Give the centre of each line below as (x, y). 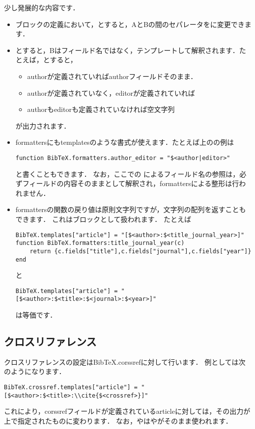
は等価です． (36, 315)
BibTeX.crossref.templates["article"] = (71, 388)
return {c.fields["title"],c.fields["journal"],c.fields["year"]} (141, 251)
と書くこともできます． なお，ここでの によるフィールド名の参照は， (127, 174)
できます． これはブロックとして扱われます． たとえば (103, 219)
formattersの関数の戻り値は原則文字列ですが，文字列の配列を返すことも (131, 209)
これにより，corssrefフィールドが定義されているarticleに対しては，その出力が (127, 411)
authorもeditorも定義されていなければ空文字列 (101, 109)
